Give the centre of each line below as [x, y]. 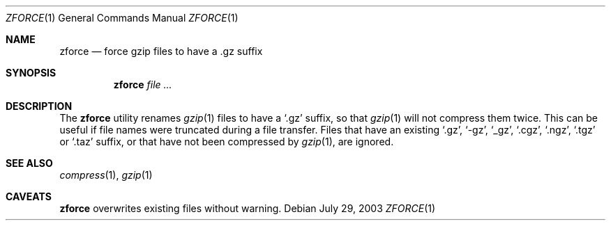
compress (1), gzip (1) [106, 175]
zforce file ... [143, 84]
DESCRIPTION [39, 106]
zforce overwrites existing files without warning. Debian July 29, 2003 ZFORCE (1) [248, 208]
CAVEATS [29, 196]
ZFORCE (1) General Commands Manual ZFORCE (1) [122, 18]
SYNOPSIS [31, 73]
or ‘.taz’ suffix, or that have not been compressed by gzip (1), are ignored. [227, 142]
